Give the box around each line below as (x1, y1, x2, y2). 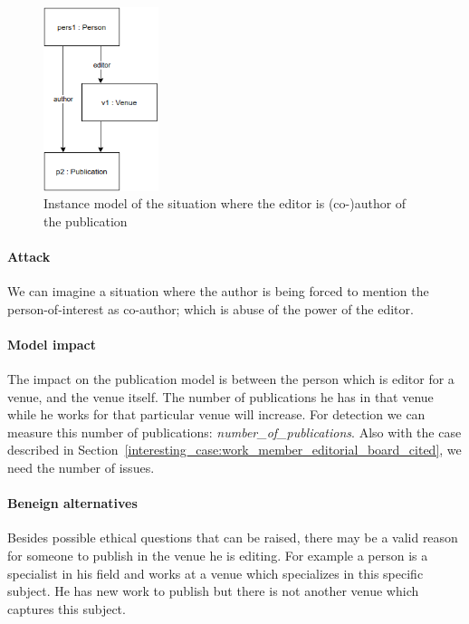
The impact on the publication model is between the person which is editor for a (7, 370, 455, 389)
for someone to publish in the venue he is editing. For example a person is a (7, 546, 428, 565)
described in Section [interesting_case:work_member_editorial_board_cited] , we (7, 440, 462, 459)
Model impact (7, 334, 96, 353)
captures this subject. (7, 599, 126, 618)
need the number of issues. (7, 458, 155, 477)
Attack (7, 246, 51, 265)
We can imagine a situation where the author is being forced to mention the (7, 282, 429, 301)
